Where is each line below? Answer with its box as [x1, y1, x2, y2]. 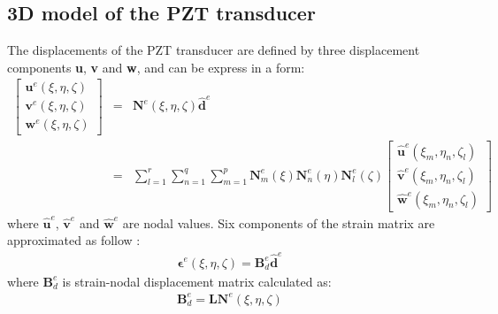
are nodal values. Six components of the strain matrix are [122, 213, 435, 232]
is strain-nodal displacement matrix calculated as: [62, 272, 332, 290]
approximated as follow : [7, 231, 141, 249]
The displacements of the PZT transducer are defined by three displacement [7, 41, 420, 59]
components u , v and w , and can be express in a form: [7, 57, 305, 76]
